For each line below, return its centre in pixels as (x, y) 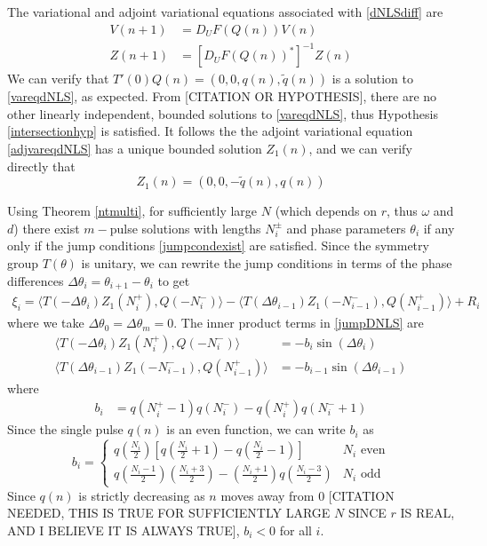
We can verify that (58, 79)
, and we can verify (360, 148)
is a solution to (372, 79)
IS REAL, (427, 513)
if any (439, 228)
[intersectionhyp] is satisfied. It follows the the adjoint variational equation (210, 131)
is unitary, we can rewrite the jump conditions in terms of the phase (267, 263)
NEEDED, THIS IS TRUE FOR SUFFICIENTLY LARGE (169, 513)
